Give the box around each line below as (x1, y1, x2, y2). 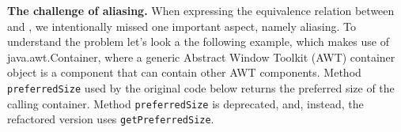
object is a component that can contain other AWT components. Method (7, 64, 361, 81)
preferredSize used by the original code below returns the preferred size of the (7, 79, 395, 96)
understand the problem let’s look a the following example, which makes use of (7, 33, 389, 50)
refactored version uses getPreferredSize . (7, 111, 214, 127)
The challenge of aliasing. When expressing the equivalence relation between (7, 2, 395, 18)
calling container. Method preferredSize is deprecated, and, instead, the (7, 95, 364, 111)
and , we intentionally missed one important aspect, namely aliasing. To (7, 17, 356, 34)
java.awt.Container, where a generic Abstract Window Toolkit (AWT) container (7, 48, 395, 65)
